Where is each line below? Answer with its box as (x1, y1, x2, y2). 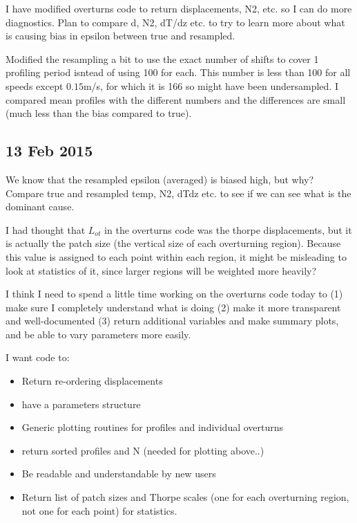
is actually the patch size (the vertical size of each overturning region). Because (6, 236, 341, 250)
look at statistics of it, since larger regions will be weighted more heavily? (6, 263, 317, 277)
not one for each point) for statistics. (21, 503, 177, 517)
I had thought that (6, 222, 86, 237)
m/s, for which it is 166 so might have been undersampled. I (83, 78, 338, 93)
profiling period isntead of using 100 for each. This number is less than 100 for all (6, 65, 351, 80)
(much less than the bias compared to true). (6, 106, 192, 120)
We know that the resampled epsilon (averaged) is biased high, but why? (6, 172, 314, 186)
